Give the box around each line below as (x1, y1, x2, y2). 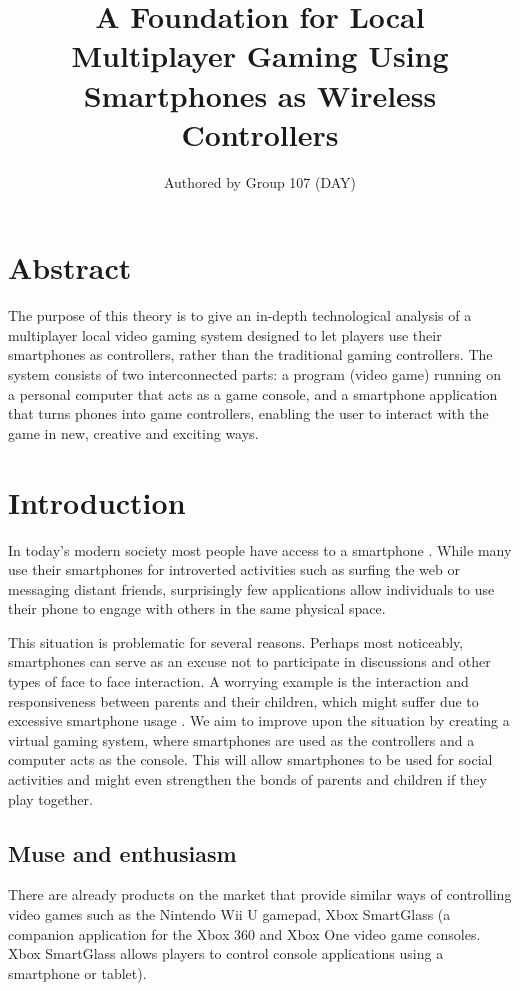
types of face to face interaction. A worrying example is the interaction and (8, 671, 469, 692)
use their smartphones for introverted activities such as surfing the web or (8, 559, 460, 580)
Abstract (8, 247, 132, 288)
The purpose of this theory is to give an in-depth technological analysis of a (8, 305, 472, 326)
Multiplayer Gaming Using (71, 35, 449, 76)
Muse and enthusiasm (8, 837, 237, 868)
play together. (8, 788, 93, 809)
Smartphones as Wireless (83, 74, 437, 115)
